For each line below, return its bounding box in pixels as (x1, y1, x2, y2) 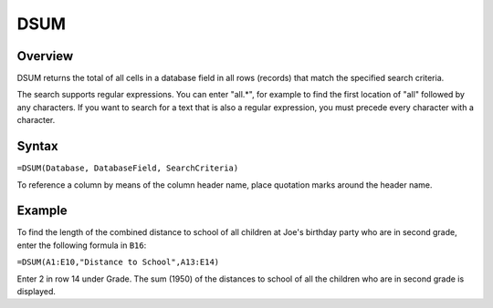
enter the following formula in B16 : (16, 240, 147, 251)
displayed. (16, 286, 57, 296)
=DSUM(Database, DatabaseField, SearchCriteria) (16, 163, 239, 173)
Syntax (16, 139, 58, 154)
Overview (16, 48, 74, 64)
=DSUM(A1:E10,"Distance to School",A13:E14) (16, 257, 220, 268)
